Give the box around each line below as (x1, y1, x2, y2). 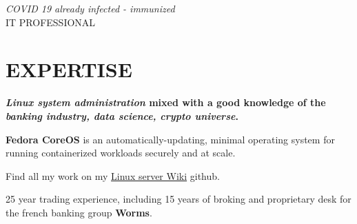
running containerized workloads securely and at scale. (6, 145, 236, 160)
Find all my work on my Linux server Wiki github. (6, 168, 220, 183)
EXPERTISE (6, 55, 132, 83)
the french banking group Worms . (6, 205, 152, 219)
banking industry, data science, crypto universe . (6, 108, 238, 123)
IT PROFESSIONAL (6, 14, 96, 29)
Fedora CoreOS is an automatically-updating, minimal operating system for (6, 132, 335, 146)
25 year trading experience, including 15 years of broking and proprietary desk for (6, 192, 351, 206)
